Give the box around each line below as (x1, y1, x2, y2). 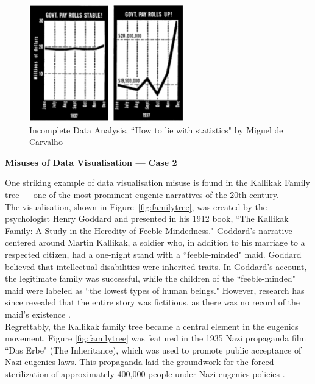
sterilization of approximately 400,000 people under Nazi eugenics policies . (5, 367, 285, 380)
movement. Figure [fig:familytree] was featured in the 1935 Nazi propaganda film (5, 332, 306, 344)
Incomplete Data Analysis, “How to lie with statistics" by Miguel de (29, 123, 283, 136)
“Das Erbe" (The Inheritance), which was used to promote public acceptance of (5, 343, 302, 356)
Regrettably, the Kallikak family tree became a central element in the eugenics (5, 319, 299, 332)
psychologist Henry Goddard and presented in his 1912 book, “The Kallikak (5, 212, 289, 225)
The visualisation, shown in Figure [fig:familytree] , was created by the (5, 200, 267, 213)
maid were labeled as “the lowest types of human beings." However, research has (5, 283, 305, 296)
